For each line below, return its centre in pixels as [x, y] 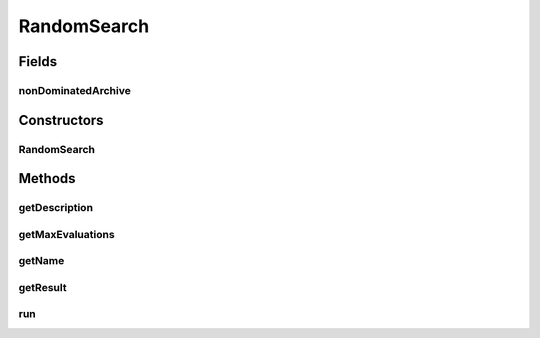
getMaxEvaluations [66, 234]
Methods [47, 178]
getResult [42, 287]
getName [41, 261]
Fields [38, 61]
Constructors [61, 120]
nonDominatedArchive [75, 90]
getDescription [56, 208]
